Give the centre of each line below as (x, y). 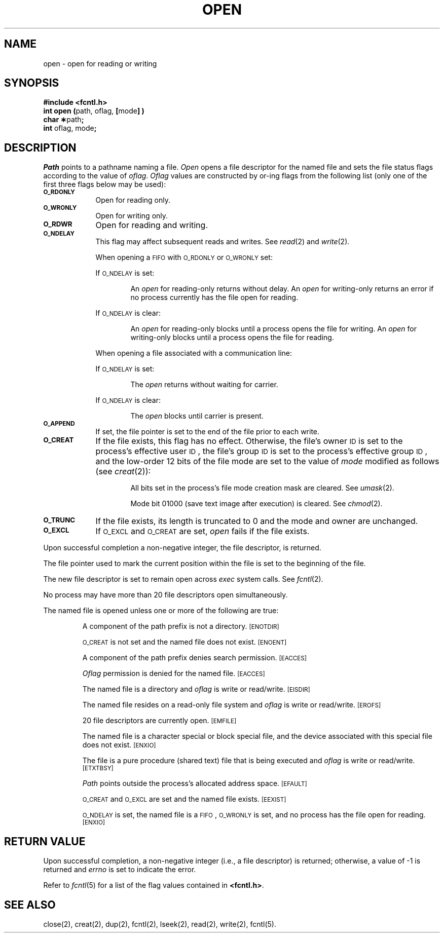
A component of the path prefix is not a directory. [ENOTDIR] (181, 626)
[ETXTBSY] (98, 769)
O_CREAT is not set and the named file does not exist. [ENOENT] (184, 642)
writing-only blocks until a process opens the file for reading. (232, 338)
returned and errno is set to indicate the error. (120, 870)
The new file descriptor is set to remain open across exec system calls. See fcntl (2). (183, 579)
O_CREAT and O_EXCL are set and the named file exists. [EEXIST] (184, 799)
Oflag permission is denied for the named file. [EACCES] (174, 673)
